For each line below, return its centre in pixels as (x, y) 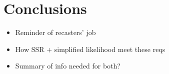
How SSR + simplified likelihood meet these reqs (90, 49)
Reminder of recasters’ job (55, 32)
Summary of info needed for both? (68, 66)
